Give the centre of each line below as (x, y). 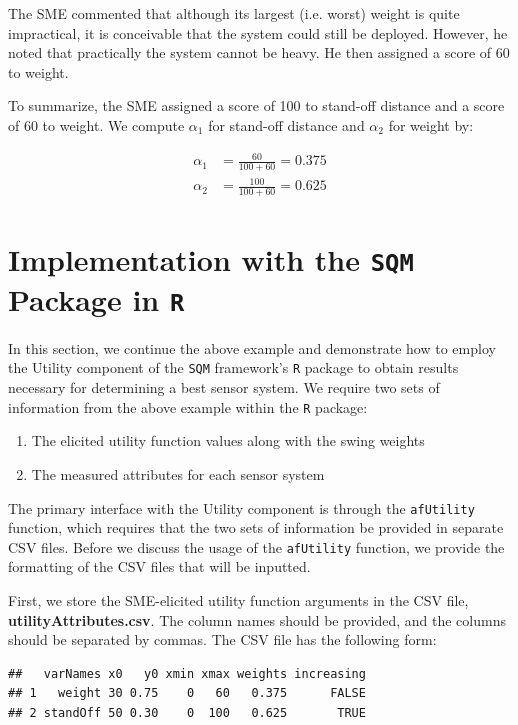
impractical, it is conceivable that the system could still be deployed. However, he (258, 32)
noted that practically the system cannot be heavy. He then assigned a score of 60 (259, 52)
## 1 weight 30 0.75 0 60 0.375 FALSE (187, 693)
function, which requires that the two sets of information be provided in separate (256, 527)
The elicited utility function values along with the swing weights (228, 440)
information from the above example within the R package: (188, 406)
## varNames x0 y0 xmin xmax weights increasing (187, 673)
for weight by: (431, 124)
